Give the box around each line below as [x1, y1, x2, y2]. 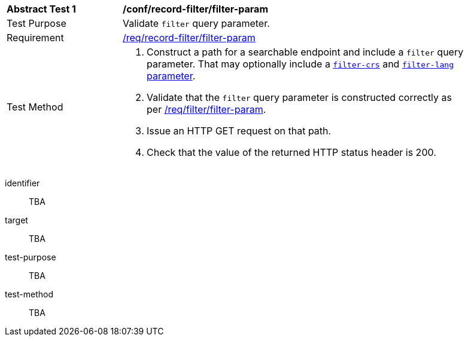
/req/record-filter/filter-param [123, 32, 256, 44]
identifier [5, 178, 40, 188]
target [5, 215, 28, 225]
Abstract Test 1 [7, 3, 76, 15]
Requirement [7, 32, 64, 44]
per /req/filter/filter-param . [147, 103, 266, 115]
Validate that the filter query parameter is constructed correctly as [147, 91, 452, 103]
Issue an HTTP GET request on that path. [147, 125, 332, 137]
